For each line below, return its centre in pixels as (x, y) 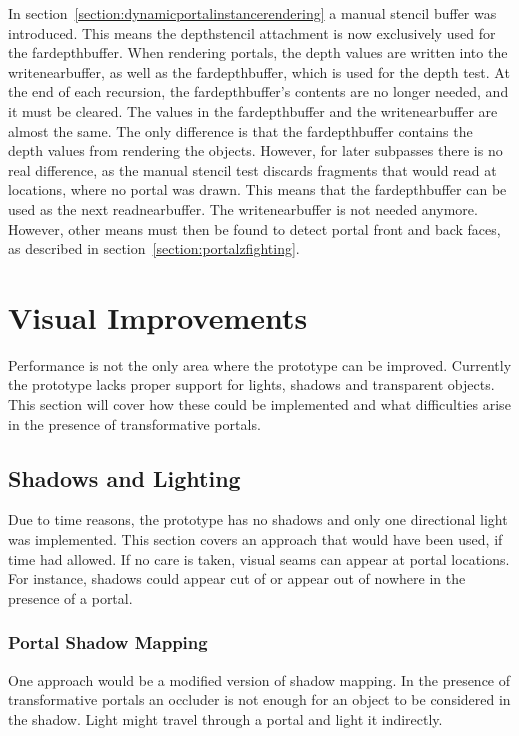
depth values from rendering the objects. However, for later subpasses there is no (255, 150)
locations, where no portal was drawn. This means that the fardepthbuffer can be (257, 189)
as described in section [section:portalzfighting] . (154, 248)
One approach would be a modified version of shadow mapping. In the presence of (259, 679)
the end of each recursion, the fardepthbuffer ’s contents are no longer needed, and (258, 91)
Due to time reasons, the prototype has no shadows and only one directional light (258, 519)
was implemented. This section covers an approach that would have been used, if (255, 539)
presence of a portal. (70, 597)
